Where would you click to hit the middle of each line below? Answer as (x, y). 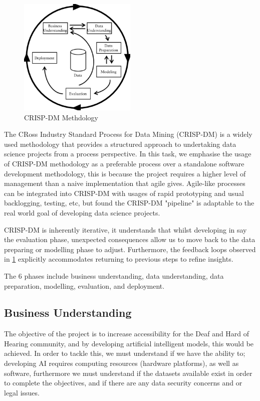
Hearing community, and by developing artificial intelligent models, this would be (129, 343)
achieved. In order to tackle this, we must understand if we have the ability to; (125, 353)
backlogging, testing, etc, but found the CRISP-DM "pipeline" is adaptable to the (129, 203)
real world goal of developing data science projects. (82, 212)
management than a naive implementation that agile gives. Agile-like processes (125, 183)
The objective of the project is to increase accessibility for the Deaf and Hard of (127, 334)
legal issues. (22, 392)
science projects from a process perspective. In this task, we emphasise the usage (128, 154)
